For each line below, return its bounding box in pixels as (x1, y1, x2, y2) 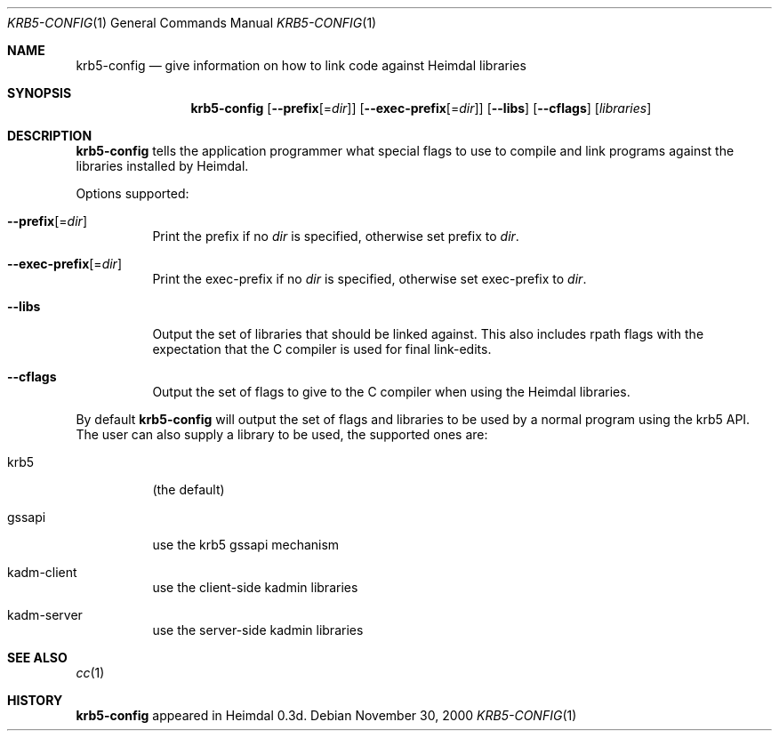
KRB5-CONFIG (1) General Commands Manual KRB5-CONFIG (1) (7, 15, 377, 30)
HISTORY (7, 693, 63, 708)
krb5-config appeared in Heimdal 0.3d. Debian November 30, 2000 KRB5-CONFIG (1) (76, 708, 577, 723)
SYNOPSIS (7, 85, 72, 100)
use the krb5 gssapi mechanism (152, 537, 340, 552)
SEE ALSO (7, 650, 68, 665)
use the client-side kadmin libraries (152, 580, 358, 595)
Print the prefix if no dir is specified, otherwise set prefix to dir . (152, 229, 519, 244)
